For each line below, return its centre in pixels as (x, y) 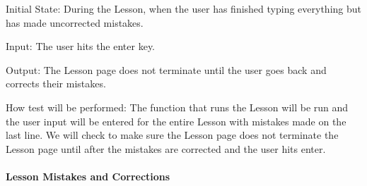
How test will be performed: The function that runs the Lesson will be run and (177, 107)
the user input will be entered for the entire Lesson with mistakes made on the (176, 121)
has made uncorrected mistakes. (75, 22)
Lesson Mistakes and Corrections (88, 176)
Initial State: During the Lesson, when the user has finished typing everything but (183, 8)
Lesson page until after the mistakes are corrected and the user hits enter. (166, 148)
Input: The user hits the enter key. (81, 46)
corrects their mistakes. (56, 83)
